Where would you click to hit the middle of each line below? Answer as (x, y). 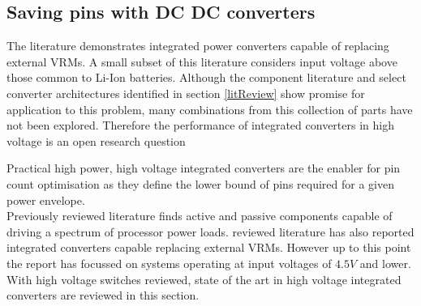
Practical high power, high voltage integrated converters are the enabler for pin (204, 168)
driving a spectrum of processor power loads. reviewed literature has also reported (210, 231)
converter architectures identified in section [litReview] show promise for (186, 93)
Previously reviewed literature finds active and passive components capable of (200, 216)
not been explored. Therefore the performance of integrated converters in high (200, 125)
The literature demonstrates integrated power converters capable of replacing (198, 46)
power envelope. (46, 200)
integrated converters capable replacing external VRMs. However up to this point (209, 247)
